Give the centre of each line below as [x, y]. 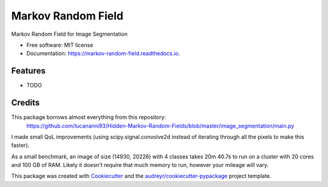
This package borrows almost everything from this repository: [89, 117]
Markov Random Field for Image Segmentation [69, 34]
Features [28, 71]
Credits [26, 103]
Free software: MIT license [60, 45]
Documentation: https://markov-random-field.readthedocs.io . [103, 53]
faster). [20, 145]
